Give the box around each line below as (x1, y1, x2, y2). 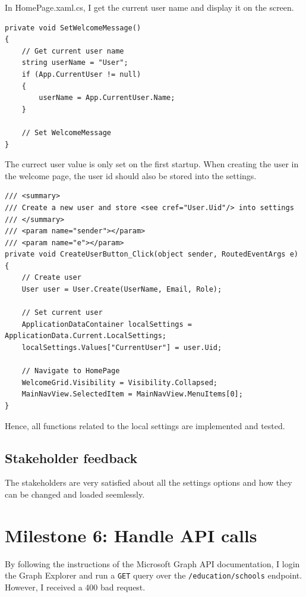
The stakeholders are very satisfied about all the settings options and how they (5, 476, 292, 489)
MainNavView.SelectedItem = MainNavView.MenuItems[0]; (21, 390, 243, 399)
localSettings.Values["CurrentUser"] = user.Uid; (21, 343, 222, 352)
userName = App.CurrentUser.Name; (39, 93, 175, 102)
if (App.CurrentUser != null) (21, 70, 141, 79)
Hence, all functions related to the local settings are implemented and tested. (5, 419, 285, 432)
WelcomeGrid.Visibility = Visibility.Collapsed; (21, 378, 217, 387)
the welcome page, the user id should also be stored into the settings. (5, 169, 257, 182)
